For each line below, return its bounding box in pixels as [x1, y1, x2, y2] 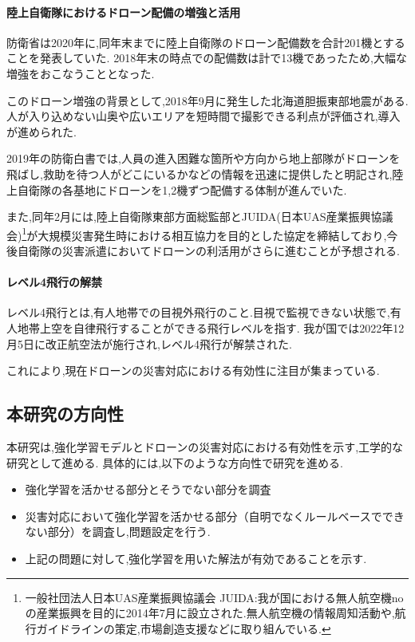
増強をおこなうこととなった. [6, 65, 155, 81]
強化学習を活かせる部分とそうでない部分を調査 [25, 481, 271, 498]
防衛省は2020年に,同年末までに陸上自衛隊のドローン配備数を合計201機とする [6, 33, 405, 50]
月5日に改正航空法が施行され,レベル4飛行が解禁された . [6, 335, 292, 352]
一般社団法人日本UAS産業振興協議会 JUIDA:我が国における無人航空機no [25, 589, 404, 605]
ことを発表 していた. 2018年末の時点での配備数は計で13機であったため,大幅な [6, 49, 407, 66]
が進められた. [6, 123, 77, 140]
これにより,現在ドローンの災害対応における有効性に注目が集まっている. [6, 362, 380, 379]
